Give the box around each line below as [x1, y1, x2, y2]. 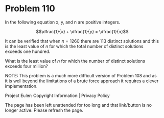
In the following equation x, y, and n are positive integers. [5, 19, 120, 25]
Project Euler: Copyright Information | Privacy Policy [5, 93, 110, 98]
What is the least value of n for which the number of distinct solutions [5, 58, 145, 64]
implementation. [5, 83, 38, 89]
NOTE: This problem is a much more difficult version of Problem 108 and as [5, 72, 157, 78]
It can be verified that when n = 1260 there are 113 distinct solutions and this [5, 38, 159, 44]
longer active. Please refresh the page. [5, 107, 84, 113]
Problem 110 [5, 3, 55, 14]
